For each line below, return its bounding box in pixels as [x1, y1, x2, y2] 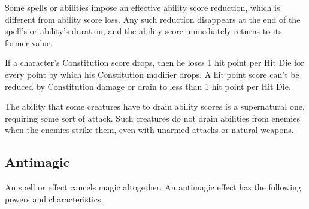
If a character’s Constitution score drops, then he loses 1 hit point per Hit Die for [5, 56, 304, 69]
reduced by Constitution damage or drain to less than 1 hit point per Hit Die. [5, 80, 291, 92]
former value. [5, 36, 53, 49]
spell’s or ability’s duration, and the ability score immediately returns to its [5, 25, 282, 37]
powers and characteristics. [5, 192, 104, 205]
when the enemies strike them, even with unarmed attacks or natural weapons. [5, 123, 294, 136]
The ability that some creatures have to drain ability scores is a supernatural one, [5, 100, 305, 113]
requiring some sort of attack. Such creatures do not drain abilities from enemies [5, 111, 300, 124]
